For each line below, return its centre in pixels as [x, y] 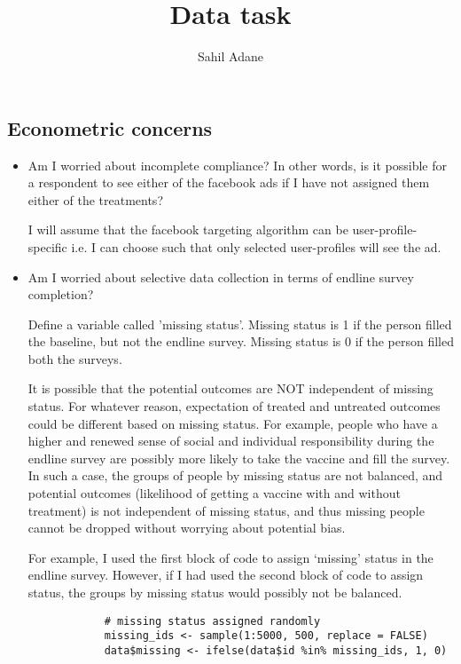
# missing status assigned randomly [212, 621]
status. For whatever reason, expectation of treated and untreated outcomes [234, 406]
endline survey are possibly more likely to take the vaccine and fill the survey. [239, 458]
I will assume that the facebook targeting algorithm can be [188, 229]
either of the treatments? [95, 199]
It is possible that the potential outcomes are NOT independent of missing [230, 388]
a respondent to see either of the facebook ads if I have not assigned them [229, 182]
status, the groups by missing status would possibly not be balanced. [215, 592]
